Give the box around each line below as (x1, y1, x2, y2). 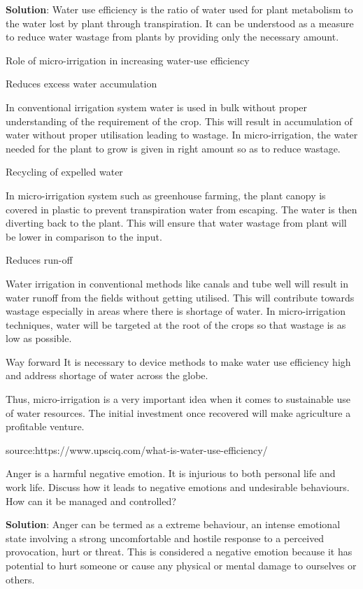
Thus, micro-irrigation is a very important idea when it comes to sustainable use (6, 392, 350, 406)
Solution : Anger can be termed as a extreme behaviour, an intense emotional (6, 517, 341, 532)
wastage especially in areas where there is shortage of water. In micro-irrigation (6, 304, 346, 318)
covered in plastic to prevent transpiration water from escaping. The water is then (6, 201, 357, 216)
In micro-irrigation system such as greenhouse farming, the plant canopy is (6, 187, 326, 202)
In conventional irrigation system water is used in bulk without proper (6, 99, 308, 114)
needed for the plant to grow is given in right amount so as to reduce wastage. (6, 141, 341, 155)
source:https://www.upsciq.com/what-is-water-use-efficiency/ (6, 442, 268, 457)
